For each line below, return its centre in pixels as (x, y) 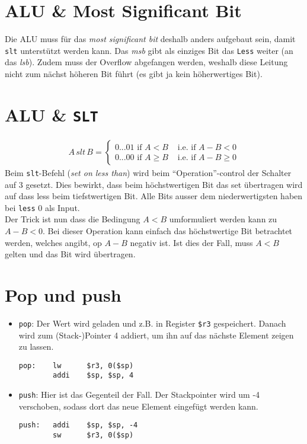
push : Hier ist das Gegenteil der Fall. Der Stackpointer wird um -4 (139, 394)
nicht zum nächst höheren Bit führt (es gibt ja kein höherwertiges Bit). (134, 73)
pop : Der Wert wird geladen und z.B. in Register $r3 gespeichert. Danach (152, 323)
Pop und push (63, 294)
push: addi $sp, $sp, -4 (78, 425)
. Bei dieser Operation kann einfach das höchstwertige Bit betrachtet (167, 230)
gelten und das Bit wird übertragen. (70, 254)
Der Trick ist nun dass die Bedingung (73, 219)
